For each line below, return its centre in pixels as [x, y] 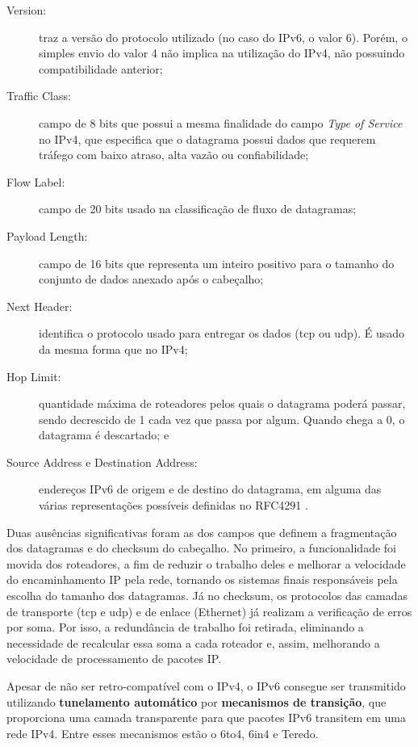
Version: [27, 10]
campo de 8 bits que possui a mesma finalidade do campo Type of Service [221, 122]
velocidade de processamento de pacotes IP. [114, 659]
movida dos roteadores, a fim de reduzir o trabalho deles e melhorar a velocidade [206, 563]
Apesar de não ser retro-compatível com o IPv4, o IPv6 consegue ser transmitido [206, 686]
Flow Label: [36, 181]
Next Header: [40, 306]
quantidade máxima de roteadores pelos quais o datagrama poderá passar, [222, 403]
